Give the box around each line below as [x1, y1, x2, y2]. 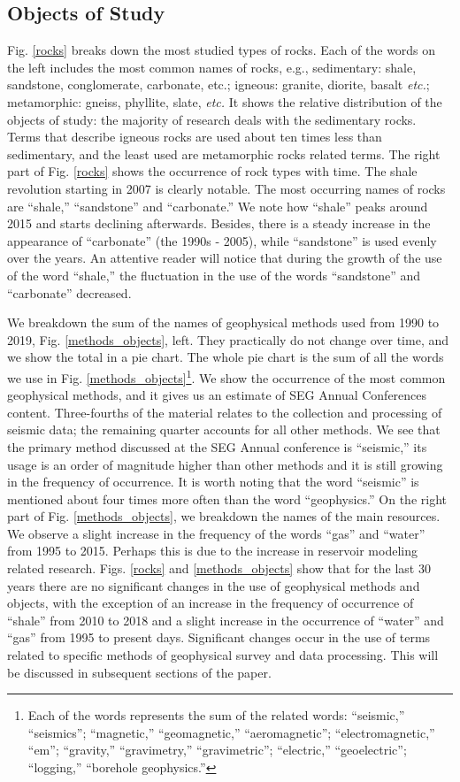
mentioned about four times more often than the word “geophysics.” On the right [7, 489, 447, 508]
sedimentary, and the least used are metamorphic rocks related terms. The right [7, 144, 441, 163]
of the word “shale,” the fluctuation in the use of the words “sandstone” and [7, 265, 421, 284]
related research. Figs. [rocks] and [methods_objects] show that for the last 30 [7, 559, 431, 578]
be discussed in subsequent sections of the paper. [7, 663, 272, 681]
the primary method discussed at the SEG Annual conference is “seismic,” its [7, 437, 427, 456]
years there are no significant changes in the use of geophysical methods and [7, 576, 420, 594]
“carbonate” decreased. [7, 283, 132, 302]
